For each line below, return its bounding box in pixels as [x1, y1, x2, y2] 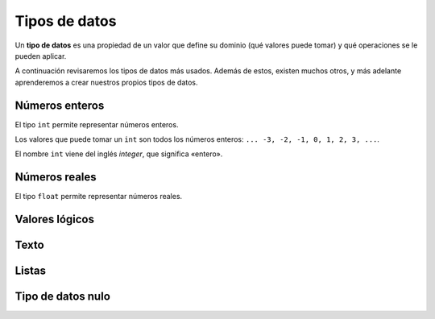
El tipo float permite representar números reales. [14, 192, 183, 201]
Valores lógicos [14, 213, 95, 226]
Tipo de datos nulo [14, 290, 110, 304]
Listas [14, 264, 47, 278]
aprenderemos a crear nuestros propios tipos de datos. [14, 77, 198, 87]
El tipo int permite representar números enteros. [14, 119, 179, 129]
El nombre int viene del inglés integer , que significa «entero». [14, 149, 223, 159]
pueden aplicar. [14, 51, 67, 60]
